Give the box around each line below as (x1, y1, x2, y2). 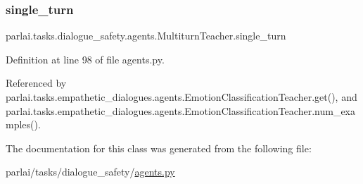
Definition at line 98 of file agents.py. (6, 51, 165, 66)
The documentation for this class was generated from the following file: (6, 140, 312, 155)
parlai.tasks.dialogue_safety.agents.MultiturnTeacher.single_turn (6, 28, 286, 43)
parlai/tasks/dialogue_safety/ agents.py (6, 164, 175, 179)
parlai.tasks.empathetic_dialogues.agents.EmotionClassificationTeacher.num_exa (6, 103, 355, 118)
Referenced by (6, 75, 67, 90)
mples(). (6, 117, 41, 132)
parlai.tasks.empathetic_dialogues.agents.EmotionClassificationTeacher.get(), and (6, 90, 357, 104)
